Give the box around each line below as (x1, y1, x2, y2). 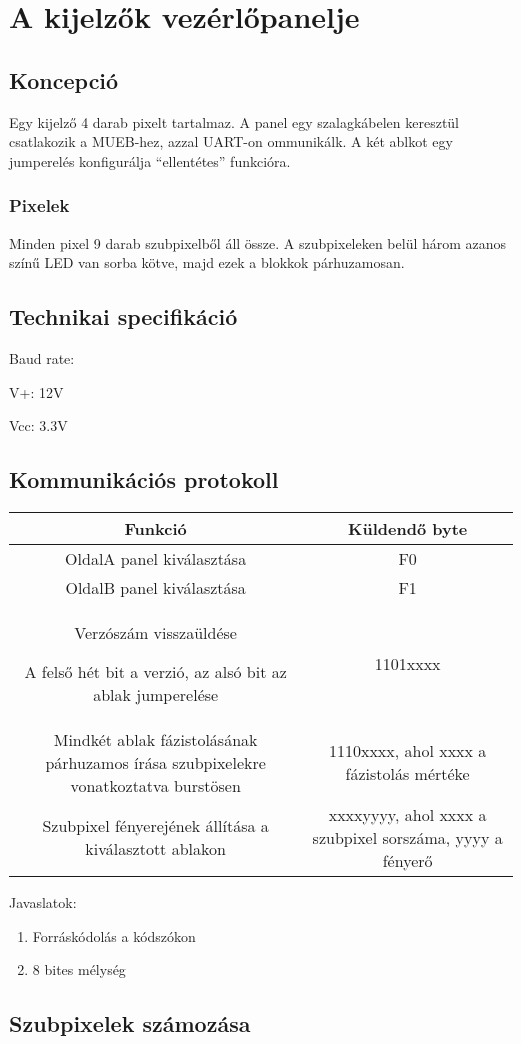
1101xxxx (374, 651, 441, 675)
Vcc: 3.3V (9, 415, 68, 436)
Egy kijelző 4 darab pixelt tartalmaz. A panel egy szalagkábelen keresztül (9, 111, 460, 132)
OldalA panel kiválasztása (65, 546, 247, 570)
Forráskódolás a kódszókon (32, 925, 196, 946)
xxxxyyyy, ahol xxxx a (328, 802, 487, 826)
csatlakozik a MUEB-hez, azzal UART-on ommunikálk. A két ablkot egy (9, 131, 453, 152)
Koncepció (9, 64, 119, 95)
